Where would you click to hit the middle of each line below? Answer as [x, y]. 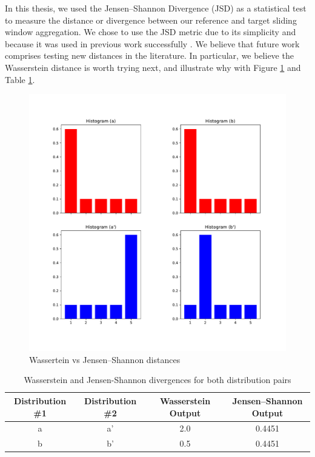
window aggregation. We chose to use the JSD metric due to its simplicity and [151, 32]
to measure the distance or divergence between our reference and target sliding [151, 20]
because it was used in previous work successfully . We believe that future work [152, 43]
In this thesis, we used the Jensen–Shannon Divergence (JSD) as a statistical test [156, 8]
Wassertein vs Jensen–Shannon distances [105, 359]
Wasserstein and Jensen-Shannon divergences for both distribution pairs [157, 380]
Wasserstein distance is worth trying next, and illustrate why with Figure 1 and [153, 67]
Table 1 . [20, 79]
